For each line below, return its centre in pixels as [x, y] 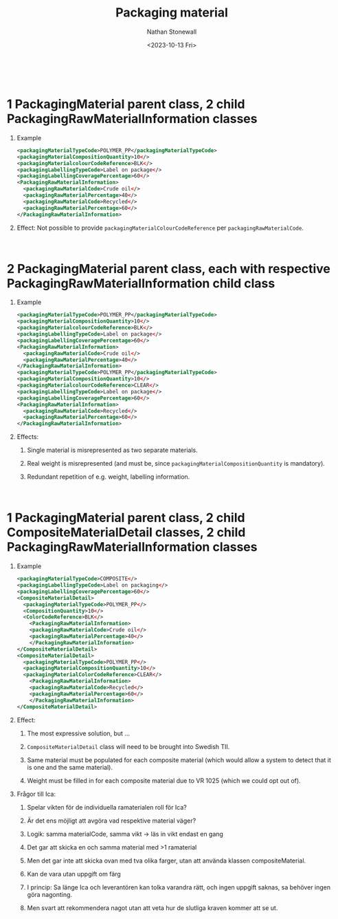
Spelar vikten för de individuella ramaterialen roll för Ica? [107, 807]
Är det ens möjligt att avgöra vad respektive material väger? [112, 821]
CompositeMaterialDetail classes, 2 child [126, 533]
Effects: [28, 437]
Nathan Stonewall [172, 32]
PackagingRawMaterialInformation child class [141, 283]
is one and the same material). [70, 767]
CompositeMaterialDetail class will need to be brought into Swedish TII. [128, 746]
